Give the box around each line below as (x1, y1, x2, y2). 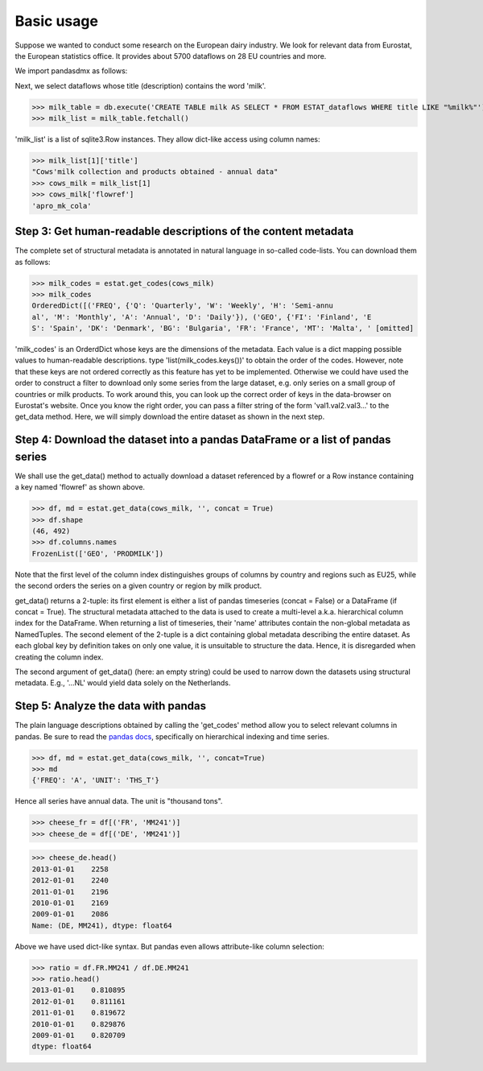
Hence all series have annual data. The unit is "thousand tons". (14, 796, 223, 806)
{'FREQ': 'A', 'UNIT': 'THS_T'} (31, 775, 160, 785)
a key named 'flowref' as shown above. (14, 482, 145, 492)
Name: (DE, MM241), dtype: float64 (31, 920, 172, 930)
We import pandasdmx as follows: (14, 66, 128, 76)
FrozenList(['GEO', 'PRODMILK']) (31, 548, 164, 558)
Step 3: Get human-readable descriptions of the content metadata (14, 225, 354, 238)
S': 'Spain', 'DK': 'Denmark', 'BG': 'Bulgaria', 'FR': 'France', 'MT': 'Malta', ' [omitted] (31, 324, 415, 333)
